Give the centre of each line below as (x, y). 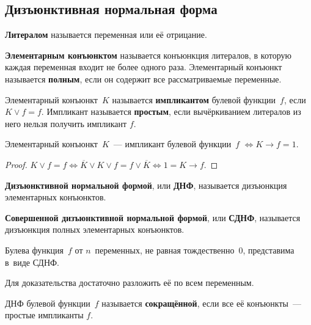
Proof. (16, 164)
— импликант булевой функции (172, 144)
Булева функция (35, 250)
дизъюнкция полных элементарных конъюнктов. (95, 229)
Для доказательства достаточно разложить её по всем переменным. (130, 283)
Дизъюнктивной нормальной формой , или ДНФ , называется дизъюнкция (146, 185)
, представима (269, 250)
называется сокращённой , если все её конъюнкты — (201, 303)
